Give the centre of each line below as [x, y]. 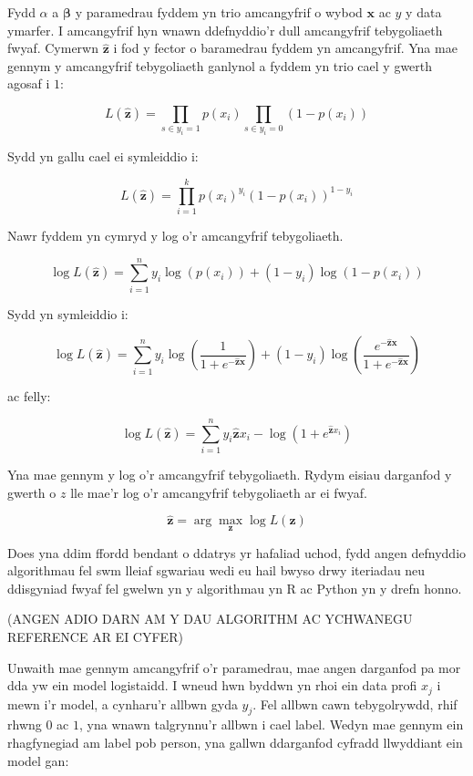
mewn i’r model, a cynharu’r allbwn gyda [123, 704]
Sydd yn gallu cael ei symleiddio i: [103, 156]
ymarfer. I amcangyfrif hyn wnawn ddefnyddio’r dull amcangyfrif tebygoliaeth [225, 30]
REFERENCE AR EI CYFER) [95, 636]
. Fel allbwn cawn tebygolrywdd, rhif [355, 704]
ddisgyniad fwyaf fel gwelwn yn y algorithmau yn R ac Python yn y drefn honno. [235, 588]
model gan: [38, 760]
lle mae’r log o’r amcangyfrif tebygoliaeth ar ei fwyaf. [219, 492]
